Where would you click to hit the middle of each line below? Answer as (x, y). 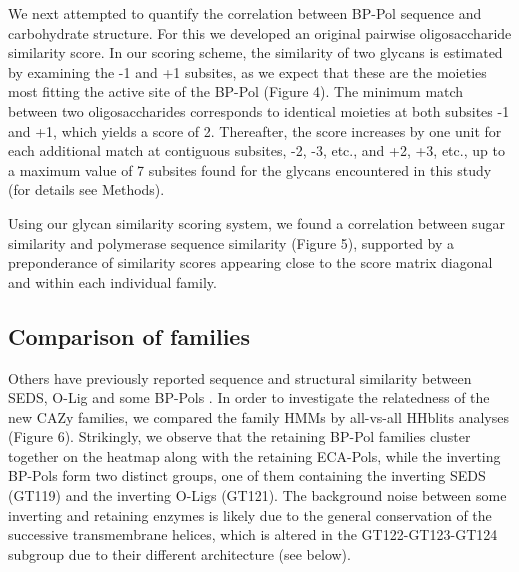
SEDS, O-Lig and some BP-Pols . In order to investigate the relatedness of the (249, 397)
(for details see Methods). (86, 189)
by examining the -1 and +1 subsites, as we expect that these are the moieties (247, 71)
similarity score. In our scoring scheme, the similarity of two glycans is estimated (255, 52)
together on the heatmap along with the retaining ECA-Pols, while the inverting (254, 455)
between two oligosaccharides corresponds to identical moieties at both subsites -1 (259, 110)
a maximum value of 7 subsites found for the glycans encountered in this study (250, 169)
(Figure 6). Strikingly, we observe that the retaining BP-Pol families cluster (239, 436)
